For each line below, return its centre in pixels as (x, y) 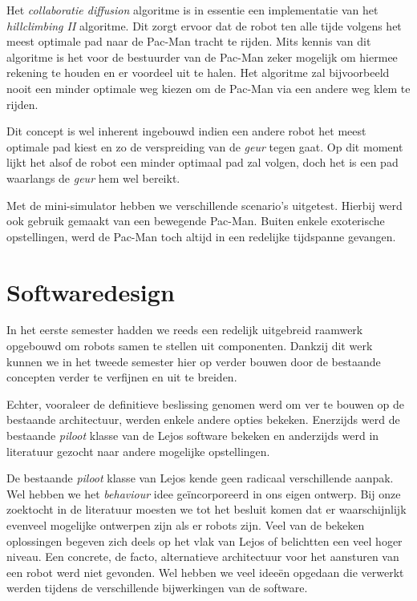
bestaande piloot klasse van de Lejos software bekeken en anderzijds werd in (193, 435)
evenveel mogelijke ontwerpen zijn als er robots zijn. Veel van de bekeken (186, 524)
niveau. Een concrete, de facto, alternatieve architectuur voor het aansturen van (203, 557)
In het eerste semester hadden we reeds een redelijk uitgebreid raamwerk (185, 330)
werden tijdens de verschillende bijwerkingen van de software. (157, 588)
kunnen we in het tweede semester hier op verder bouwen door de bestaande (194, 361)
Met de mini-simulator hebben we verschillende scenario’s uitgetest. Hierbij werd (204, 205)
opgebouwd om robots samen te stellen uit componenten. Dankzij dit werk (190, 346)
